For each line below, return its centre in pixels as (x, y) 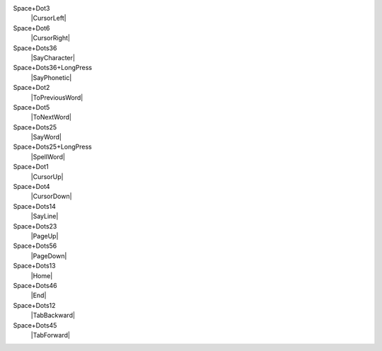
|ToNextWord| (51, 117)
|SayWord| (46, 137)
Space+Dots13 (34, 266)
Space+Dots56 (35, 246)
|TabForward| (51, 335)
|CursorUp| (47, 176)
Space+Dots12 (34, 305)
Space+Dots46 (35, 285)
